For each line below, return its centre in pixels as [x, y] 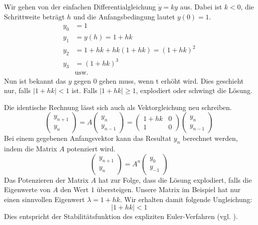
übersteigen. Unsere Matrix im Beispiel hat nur [169, 189]
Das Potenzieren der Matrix [46, 179]
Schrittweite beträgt [35, 16]
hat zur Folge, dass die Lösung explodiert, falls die [175, 179]
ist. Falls [85, 90]
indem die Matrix [31, 149]
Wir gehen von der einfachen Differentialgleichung [80, 6]
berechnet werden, [210, 138]
